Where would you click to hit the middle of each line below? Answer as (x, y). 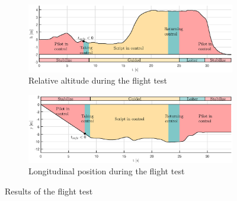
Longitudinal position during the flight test (107, 171)
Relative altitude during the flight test (98, 80)
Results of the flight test (49, 191)
